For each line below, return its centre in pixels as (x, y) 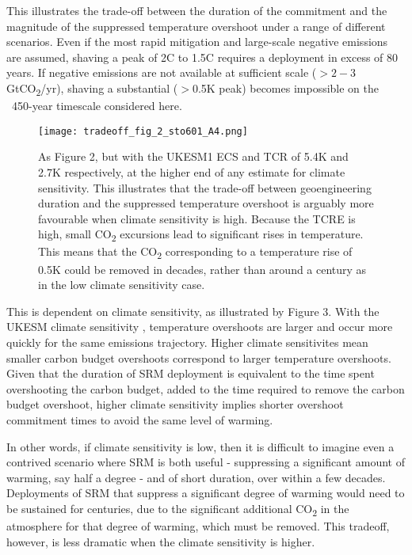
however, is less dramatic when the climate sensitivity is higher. (161, 541)
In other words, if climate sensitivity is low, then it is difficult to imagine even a (200, 446)
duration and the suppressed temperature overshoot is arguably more (206, 203)
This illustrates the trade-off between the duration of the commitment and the (197, 10)
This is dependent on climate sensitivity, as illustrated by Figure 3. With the (193, 311)
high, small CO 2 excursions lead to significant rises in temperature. (201, 235)
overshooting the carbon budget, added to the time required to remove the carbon (206, 388)
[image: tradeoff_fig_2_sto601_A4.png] (143, 131)
